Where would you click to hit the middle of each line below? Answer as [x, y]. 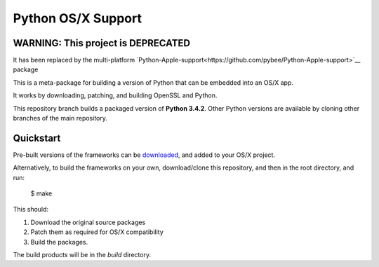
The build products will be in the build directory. [82, 255]
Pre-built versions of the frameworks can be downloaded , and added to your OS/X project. [144, 155]
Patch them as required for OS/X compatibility [97, 232]
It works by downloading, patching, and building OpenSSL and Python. [115, 95]
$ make [41, 193]
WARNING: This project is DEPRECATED [102, 43]
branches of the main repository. [60, 118]
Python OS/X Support [77, 18]
